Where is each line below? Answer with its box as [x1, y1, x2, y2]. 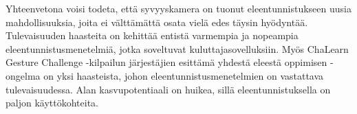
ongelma [6, 68, 41, 82]
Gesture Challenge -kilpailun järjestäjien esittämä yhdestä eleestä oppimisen [6, 55, 327, 69]
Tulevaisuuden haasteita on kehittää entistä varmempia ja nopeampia [6, 28, 299, 43]
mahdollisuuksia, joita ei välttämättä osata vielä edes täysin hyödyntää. [6, 14, 308, 29]
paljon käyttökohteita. [6, 95, 98, 110]
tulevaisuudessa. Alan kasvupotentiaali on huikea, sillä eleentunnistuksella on [6, 82, 331, 96]
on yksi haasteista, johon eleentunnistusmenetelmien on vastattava [43, 68, 324, 82]
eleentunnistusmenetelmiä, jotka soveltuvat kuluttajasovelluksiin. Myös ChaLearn [6, 41, 349, 56]
